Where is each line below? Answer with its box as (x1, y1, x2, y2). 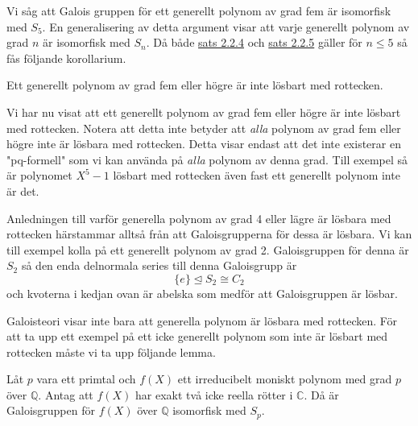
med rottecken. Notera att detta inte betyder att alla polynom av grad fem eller (6, 119, 401, 136)
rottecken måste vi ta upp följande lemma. (6, 343, 216, 360)
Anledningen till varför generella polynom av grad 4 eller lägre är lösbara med (6, 209, 391, 226)
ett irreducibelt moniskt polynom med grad (177, 370, 392, 387)
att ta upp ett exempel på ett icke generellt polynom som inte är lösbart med (6, 328, 388, 345)
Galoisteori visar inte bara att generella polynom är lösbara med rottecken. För (6, 312, 398, 329)
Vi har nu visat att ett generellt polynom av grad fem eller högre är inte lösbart (6, 103, 401, 120)
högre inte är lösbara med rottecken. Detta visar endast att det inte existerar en (6, 135, 401, 152)
